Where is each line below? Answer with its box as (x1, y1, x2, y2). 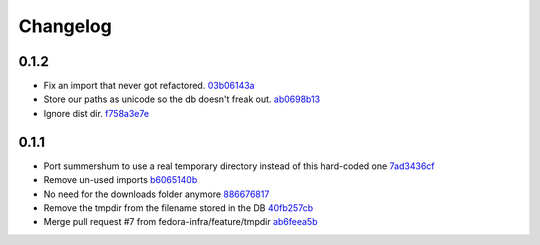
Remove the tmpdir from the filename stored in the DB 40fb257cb (43, 201, 314, 214)
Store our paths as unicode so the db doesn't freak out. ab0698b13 (43, 93, 321, 105)
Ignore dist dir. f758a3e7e (43, 107, 150, 119)
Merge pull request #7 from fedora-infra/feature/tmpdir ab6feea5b (43, 216, 318, 228)
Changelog (18, 15, 112, 37)
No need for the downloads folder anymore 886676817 (43, 188, 270, 200)
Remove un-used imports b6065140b (43, 174, 198, 186)
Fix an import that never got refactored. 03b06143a (43, 80, 255, 92)
